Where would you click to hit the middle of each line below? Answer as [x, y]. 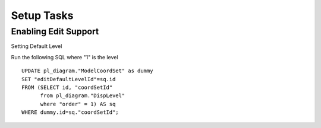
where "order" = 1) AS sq [78, 104]
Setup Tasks [42, 15]
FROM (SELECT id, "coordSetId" [67, 87]
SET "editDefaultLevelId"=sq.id [69, 79]
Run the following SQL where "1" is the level [64, 57]
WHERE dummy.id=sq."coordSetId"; [70, 112]
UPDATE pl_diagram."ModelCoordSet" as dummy [88, 71]
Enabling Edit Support [55, 31]
